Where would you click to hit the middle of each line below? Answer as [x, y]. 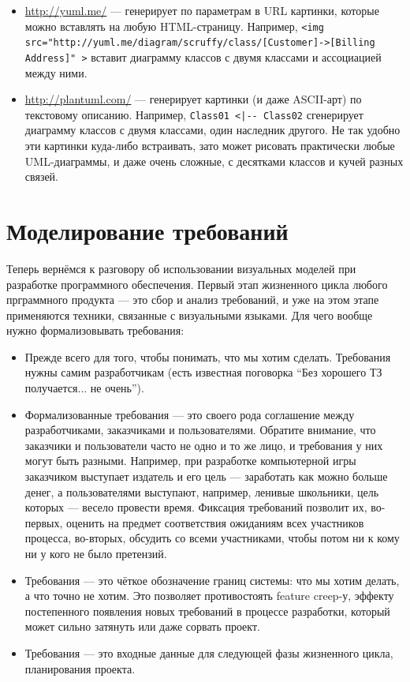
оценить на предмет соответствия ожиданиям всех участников [215, 522]
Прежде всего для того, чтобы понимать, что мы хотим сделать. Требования [208, 356]
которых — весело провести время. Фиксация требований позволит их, [196, 507]
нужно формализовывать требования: [95, 330]
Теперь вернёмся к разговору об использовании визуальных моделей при [181, 268]
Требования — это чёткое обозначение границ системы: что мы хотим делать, [212, 580]
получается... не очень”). [84, 388]
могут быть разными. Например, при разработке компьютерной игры [190, 461]
